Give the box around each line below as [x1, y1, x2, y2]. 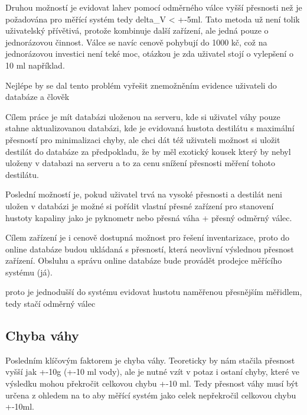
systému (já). [5, 265, 53, 278]
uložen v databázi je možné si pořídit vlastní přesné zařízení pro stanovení [5, 199, 274, 212]
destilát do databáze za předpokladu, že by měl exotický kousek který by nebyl [5, 145, 291, 157]
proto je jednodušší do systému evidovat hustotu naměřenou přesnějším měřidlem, [5, 286, 302, 298]
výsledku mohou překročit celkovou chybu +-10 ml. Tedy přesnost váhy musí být [5, 377, 299, 390]
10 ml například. [5, 59, 65, 71]
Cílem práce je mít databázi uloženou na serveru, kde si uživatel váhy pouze [5, 110, 280, 122]
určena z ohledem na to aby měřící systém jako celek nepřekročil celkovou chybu [5, 388, 296, 401]
